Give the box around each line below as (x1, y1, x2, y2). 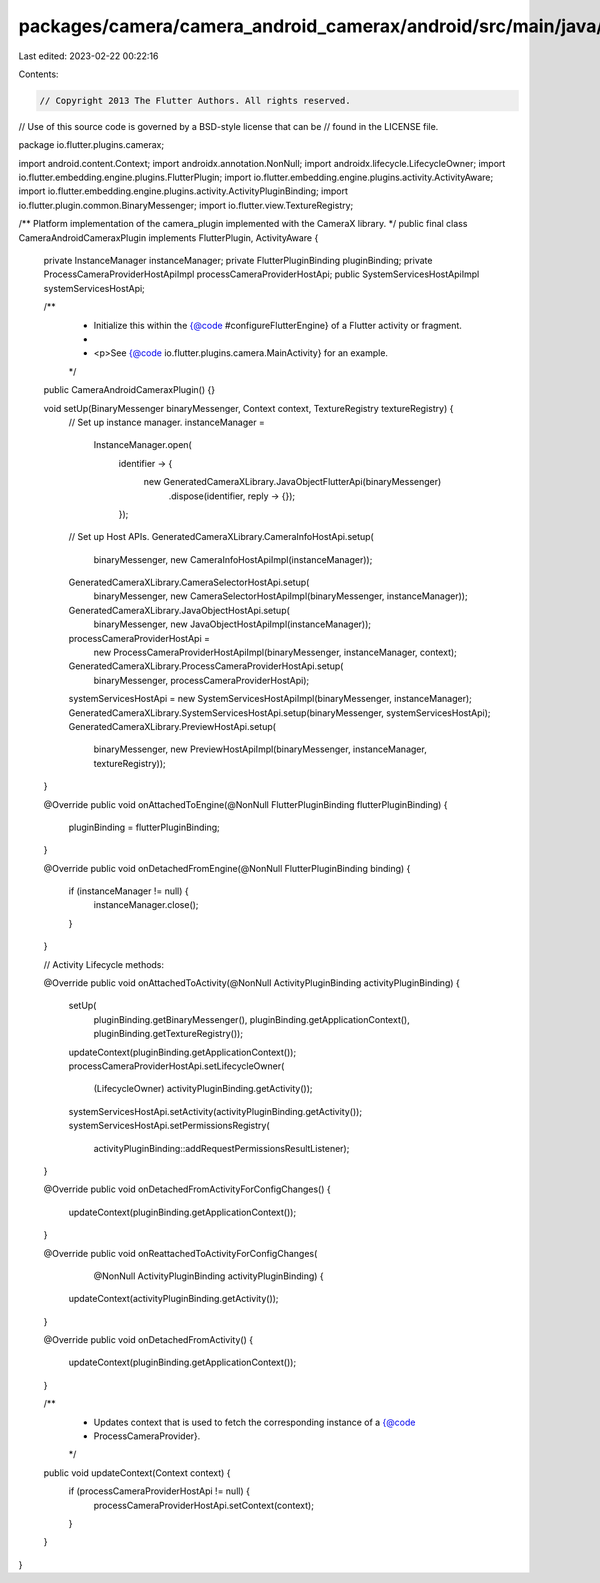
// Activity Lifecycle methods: (43, 958, 165, 970)
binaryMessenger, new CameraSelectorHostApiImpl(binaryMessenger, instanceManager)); (93, 590, 469, 602)
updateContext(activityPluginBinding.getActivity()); (68, 1293, 279, 1305)
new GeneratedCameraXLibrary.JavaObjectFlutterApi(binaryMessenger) (143, 476, 442, 488)
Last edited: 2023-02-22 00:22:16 (18, 50, 159, 62)
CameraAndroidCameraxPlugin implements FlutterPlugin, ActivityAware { (18, 231, 319, 244)
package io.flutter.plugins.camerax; (18, 139, 165, 151)
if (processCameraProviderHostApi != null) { (68, 1485, 250, 1497)
